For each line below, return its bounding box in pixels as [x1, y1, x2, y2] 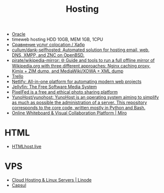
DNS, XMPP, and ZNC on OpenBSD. [11, 52, 85, 58]
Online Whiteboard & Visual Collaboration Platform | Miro [11, 110, 127, 116]
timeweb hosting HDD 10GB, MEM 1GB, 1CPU [11, 36, 103, 42]
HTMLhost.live [11, 144, 42, 150]
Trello [11, 73, 24, 79]
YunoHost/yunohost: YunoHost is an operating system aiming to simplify [11, 95, 159, 100]
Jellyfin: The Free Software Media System [11, 84, 97, 90]
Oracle [11, 31, 26, 37]
